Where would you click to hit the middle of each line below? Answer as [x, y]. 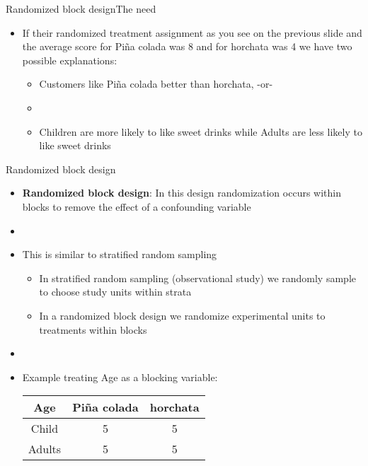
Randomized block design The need [81, 8]
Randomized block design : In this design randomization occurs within [182, 193]
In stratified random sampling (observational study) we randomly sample [197, 278]
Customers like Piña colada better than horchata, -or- [156, 84]
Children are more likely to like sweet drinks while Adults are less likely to [201, 131]
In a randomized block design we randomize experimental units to [182, 315]
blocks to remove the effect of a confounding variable [137, 206]
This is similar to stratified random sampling [120, 254]
